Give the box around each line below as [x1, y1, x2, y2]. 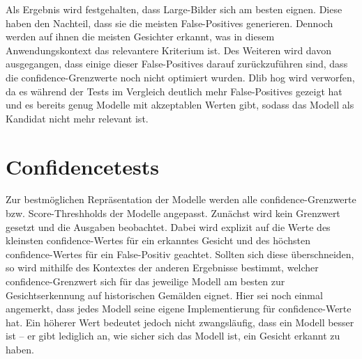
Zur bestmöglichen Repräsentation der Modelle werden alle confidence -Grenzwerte [6, 192, 356, 207]
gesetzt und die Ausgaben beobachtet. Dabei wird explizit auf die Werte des [6, 219, 331, 234]
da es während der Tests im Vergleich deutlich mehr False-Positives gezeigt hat [6, 83, 342, 98]
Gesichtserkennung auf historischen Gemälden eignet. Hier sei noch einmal [6, 287, 323, 302]
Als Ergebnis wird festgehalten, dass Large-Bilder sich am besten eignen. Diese [6, 2, 342, 16]
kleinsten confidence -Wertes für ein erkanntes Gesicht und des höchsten [6, 233, 311, 248]
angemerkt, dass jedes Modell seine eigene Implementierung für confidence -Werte [6, 301, 352, 316]
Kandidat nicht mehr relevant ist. [6, 111, 149, 125]
